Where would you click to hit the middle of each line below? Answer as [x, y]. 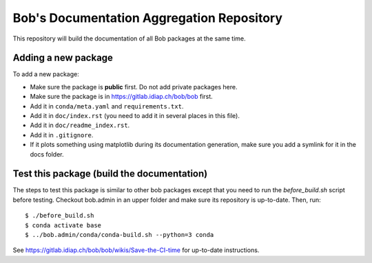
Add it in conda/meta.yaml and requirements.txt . [107, 106]
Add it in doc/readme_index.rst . [80, 125]
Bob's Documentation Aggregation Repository [147, 18]
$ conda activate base [63, 225]
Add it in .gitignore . [62, 135]
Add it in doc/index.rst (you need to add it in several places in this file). [135, 116]
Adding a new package [63, 58]
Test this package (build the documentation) [110, 174]
